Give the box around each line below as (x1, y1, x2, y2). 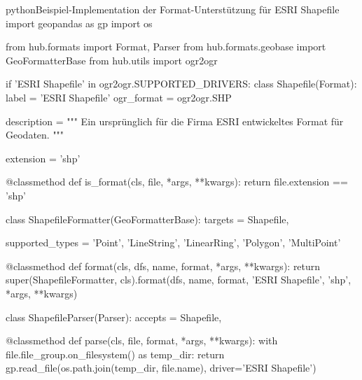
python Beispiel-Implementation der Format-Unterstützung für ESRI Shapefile (6, 2, 340, 16)
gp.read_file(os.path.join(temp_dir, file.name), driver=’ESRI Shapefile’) (6, 360, 316, 375)
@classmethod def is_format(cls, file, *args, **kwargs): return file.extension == (6, 174, 348, 189)
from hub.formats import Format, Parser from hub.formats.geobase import (6, 39, 326, 54)
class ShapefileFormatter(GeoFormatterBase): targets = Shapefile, (6, 211, 289, 226)
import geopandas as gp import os (6, 15, 153, 30)
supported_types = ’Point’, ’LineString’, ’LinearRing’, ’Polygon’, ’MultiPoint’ (6, 235, 341, 250)
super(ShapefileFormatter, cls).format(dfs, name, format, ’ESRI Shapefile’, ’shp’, (6, 272, 351, 287)
